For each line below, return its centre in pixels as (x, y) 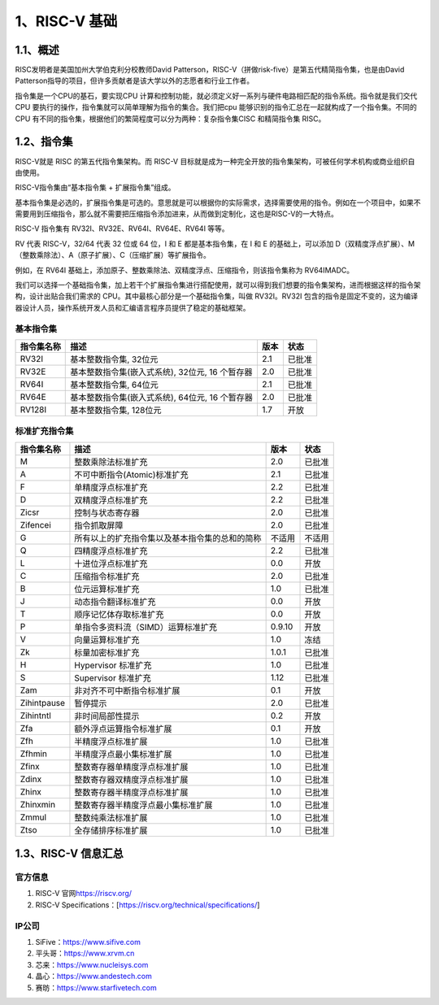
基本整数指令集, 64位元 (114, 385)
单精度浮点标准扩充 (111, 487)
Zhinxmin (38, 804)
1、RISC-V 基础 (66, 21)
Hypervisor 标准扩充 (113, 665)
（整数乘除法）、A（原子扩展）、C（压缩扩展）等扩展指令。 (113, 255)
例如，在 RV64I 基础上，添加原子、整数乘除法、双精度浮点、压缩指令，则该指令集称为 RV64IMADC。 (185, 270)
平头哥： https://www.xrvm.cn (85, 953)
